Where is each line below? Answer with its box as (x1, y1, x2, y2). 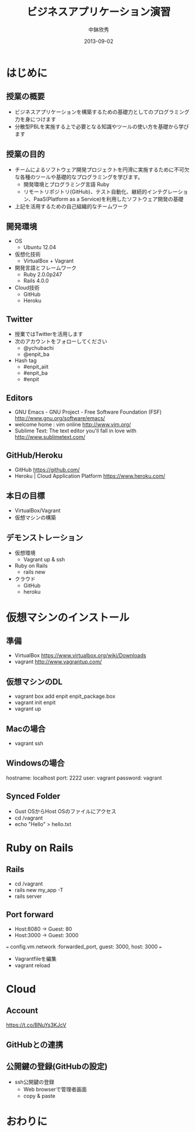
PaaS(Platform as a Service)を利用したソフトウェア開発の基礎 (33, 195, 184, 202)
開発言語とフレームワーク (14, 264, 77, 271)
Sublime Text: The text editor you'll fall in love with (14, 427, 137, 434)
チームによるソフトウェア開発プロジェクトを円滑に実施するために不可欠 (14, 166, 190, 173)
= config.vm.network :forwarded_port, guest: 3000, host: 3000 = (6, 943, 162, 950)
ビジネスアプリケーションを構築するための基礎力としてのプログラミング (14, 108, 190, 115)
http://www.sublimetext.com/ (14, 434, 86, 440)
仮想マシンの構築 (14, 514, 56, 521)
